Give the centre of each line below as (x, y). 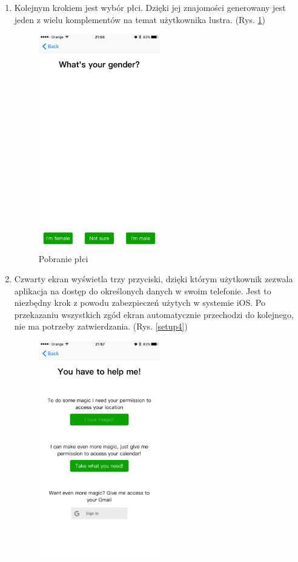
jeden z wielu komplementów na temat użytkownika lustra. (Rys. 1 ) (140, 19)
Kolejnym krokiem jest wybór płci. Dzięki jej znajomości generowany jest (150, 7)
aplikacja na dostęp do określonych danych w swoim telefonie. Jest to (143, 290)
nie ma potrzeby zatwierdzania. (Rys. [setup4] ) (101, 326)
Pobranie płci (63, 258)
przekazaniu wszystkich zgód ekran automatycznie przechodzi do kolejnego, (154, 314)
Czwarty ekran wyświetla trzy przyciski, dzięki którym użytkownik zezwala (154, 279)
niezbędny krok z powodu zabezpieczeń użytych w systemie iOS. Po (140, 303)
